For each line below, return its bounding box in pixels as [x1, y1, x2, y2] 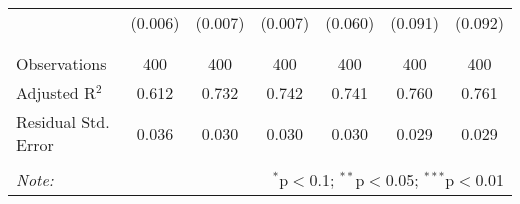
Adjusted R [16, 81, 96, 104]
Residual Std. [16, 110, 110, 133]
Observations [16, 52, 107, 75]
